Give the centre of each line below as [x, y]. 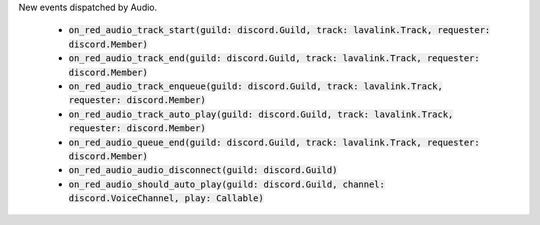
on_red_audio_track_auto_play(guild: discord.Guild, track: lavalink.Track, [261, 114]
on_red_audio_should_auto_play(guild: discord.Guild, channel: [226, 184]
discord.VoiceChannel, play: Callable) [166, 198]
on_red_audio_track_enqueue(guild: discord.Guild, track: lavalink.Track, [256, 86]
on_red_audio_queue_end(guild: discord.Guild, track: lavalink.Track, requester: [274, 142]
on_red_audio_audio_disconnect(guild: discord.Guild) [203, 170]
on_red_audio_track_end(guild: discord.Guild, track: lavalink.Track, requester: [274, 58]
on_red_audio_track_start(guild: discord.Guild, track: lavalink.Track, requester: [279, 30]
